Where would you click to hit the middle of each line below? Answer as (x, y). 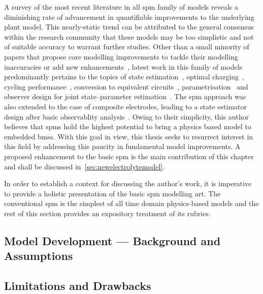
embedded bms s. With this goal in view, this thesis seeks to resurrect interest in (129, 136)
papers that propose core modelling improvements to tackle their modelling (121, 56)
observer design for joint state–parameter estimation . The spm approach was (125, 96)
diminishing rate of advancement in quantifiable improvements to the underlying (129, 17)
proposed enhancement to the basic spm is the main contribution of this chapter (129, 156)
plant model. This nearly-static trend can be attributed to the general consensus (129, 27)
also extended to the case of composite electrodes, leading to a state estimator (126, 106)
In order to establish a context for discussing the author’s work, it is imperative (128, 183)
